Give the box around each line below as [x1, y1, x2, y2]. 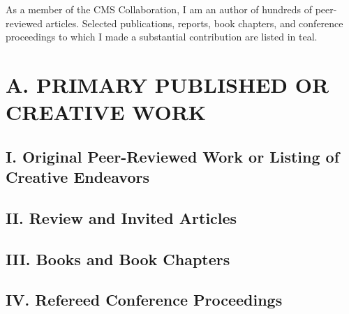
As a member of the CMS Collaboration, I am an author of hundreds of [6, 2, 312, 16]
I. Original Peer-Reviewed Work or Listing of [6, 145, 340, 167]
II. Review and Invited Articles [6, 207, 237, 228]
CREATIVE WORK [6, 98, 207, 126]
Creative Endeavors [6, 166, 149, 188]
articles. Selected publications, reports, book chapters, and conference [45, 15, 343, 30]
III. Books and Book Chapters [6, 248, 230, 269]
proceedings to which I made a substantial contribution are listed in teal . [6, 29, 318, 44]
